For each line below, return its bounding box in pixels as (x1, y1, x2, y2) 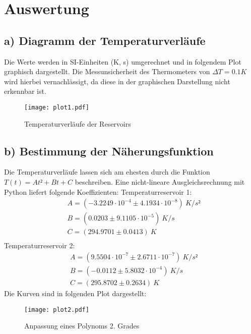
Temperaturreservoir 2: (4, 240, 75, 251)
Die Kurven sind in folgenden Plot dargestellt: (4, 288, 147, 298)
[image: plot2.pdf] (24, 306, 89, 313)
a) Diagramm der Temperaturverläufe (4, 32, 206, 48)
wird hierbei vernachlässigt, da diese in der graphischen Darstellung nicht (4, 76, 230, 86)
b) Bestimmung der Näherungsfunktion (4, 143, 214, 158)
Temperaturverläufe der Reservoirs (24, 118, 131, 129)
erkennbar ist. (4, 86, 46, 96)
